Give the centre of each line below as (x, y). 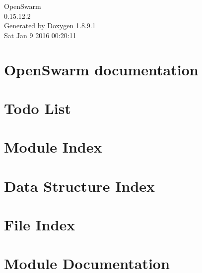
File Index (40, 225)
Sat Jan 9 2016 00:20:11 (40, 35)
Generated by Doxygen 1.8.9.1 (50, 26)
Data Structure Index (80, 186)
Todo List (37, 108)
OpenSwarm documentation (101, 69)
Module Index (53, 147)
